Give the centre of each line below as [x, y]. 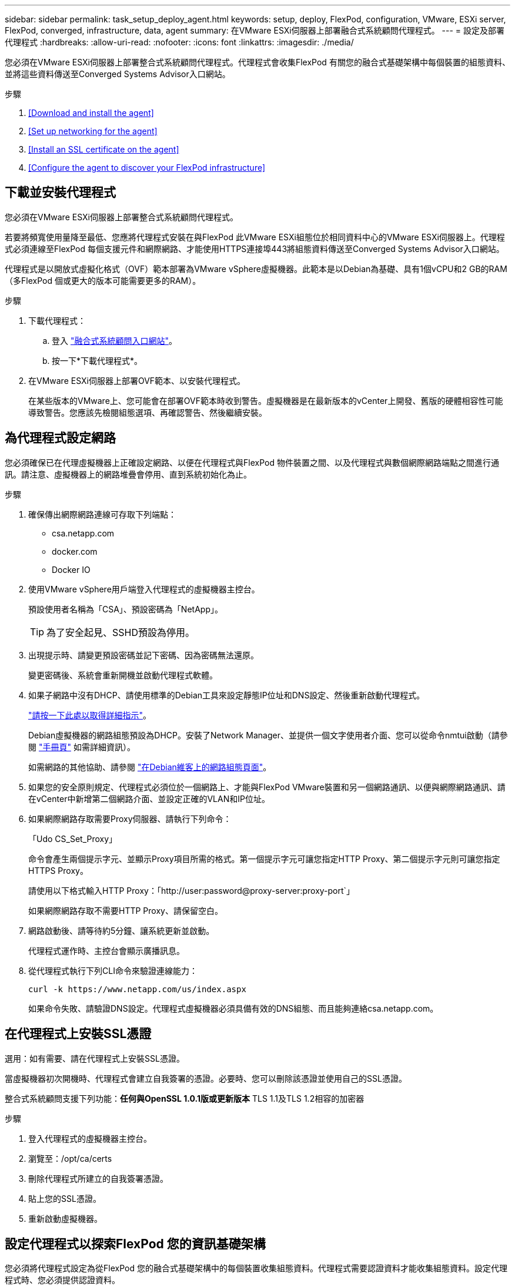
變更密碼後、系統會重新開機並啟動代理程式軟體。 [123, 675]
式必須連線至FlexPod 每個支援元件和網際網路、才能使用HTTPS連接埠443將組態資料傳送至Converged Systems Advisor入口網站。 [255, 248]
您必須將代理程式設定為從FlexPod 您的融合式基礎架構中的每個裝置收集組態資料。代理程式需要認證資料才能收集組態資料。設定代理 [256, 1268]
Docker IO [71, 569]
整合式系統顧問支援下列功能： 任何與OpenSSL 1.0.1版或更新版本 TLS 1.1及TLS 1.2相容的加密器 [185, 1098]
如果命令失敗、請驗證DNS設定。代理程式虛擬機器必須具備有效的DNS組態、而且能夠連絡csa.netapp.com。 [233, 1008]
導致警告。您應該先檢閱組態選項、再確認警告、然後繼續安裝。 [148, 412]
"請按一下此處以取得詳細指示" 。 [90, 715]
